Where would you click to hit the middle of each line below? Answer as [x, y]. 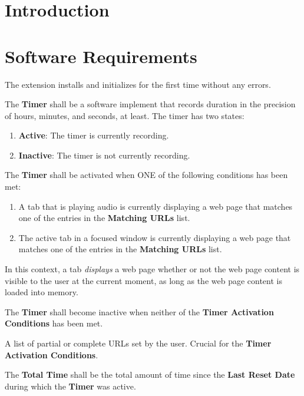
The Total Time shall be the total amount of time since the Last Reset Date [150, 374]
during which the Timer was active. [70, 386]
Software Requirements [101, 56]
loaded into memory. [42, 292]
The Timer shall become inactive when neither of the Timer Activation [139, 311]
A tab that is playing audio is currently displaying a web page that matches [156, 206]
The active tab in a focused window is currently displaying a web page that [155, 237]
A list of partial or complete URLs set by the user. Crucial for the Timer [138, 343]
